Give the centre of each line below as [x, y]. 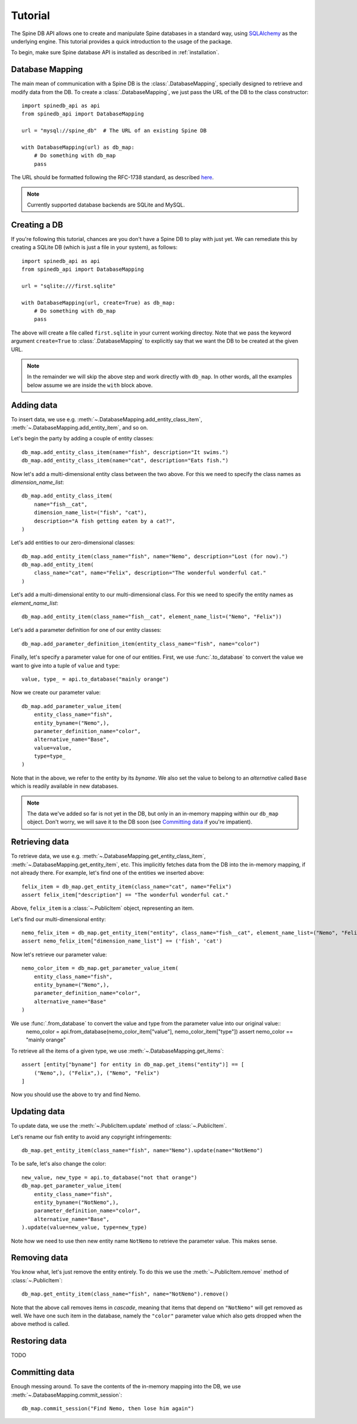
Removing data [40, 1258]
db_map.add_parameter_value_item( [72, 706]
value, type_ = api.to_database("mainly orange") [95, 679]
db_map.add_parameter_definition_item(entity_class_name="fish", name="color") [141, 644]
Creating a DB [37, 225]
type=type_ [50, 756]
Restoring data [39, 1341]
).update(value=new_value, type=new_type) [84, 1228]
